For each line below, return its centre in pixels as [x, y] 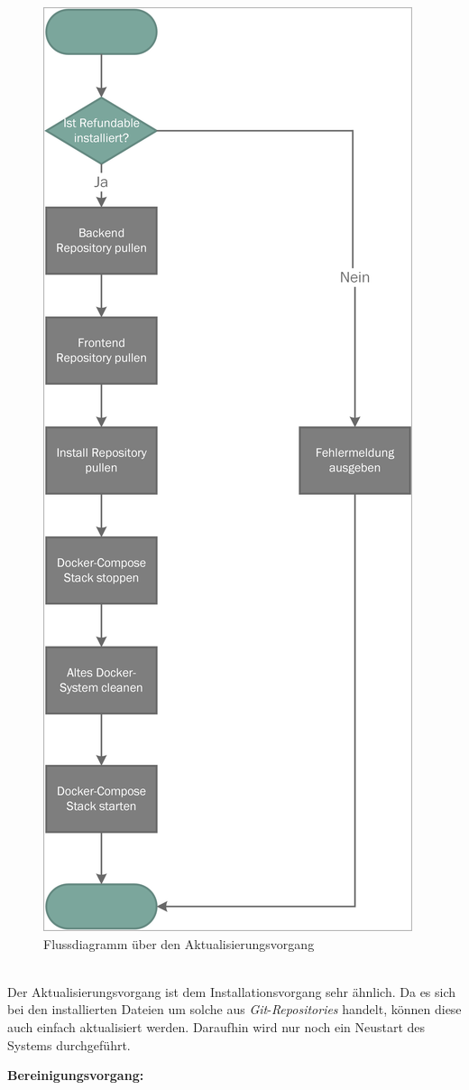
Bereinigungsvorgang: [76, 1075]
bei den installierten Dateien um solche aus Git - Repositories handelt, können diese [234, 1009]
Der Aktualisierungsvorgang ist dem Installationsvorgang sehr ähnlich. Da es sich [232, 991]
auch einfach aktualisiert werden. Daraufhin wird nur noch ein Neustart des [216, 1026]
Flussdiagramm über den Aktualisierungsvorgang [179, 943]
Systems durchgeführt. [69, 1044]
